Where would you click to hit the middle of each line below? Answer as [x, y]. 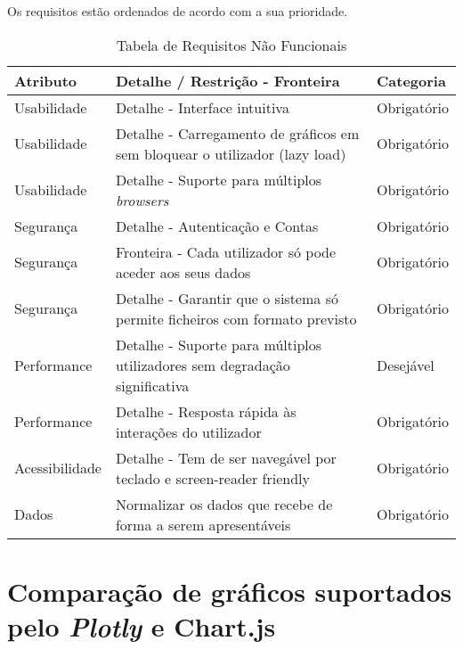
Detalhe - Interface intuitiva [202, 107]
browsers [142, 200]
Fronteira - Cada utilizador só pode [226, 251]
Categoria [411, 80]
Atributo [46, 80]
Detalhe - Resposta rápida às [206, 411]
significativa [152, 385]
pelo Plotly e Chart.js [142, 626]
